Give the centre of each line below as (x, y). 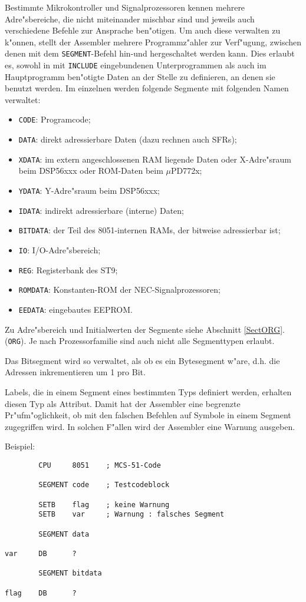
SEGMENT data (64, 534)
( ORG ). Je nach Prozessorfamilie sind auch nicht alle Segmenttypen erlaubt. (140, 341)
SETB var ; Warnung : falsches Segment (131, 515)
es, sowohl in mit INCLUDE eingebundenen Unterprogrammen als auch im (136, 65)
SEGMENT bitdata (70, 573)
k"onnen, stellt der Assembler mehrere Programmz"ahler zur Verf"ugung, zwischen (153, 42)
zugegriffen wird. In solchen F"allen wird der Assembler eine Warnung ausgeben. (150, 426)
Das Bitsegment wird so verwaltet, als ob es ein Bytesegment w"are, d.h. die (142, 360)
